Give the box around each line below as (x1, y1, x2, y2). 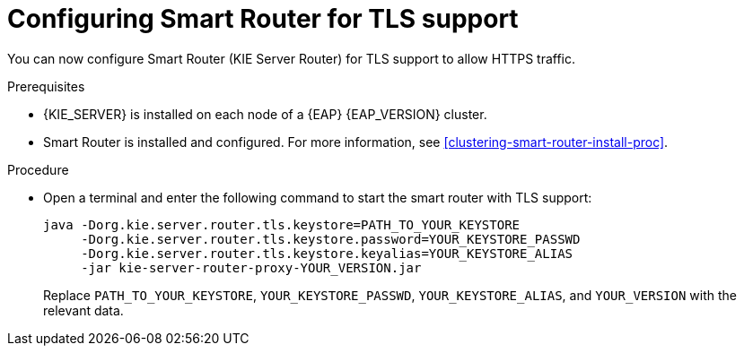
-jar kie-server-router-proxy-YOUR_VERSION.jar (81, 260, 422, 275)
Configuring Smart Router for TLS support (7, 4, 519, 34)
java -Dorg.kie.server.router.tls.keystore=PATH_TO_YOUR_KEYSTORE (43, 217, 521, 232)
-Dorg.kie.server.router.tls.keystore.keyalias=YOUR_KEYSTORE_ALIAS (81, 245, 573, 261)
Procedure (7, 161, 69, 177)
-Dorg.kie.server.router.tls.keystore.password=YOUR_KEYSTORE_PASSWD (81, 231, 581, 246)
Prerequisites (7, 78, 85, 94)
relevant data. (43, 302, 124, 318)
